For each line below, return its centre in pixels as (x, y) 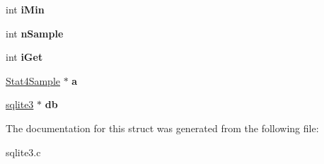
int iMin (25, 9)
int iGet (24, 57)
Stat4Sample (33, 80)
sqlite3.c (23, 152)
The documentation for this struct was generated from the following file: (162, 128)
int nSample (35, 33)
